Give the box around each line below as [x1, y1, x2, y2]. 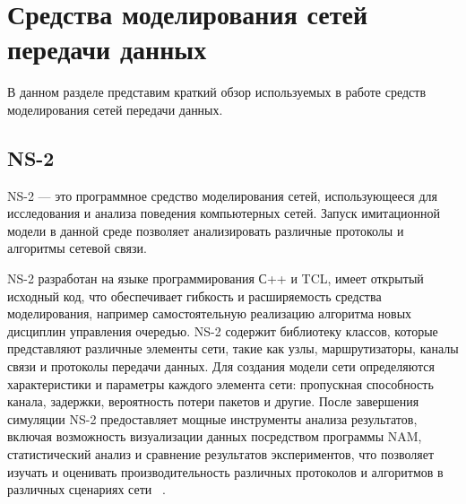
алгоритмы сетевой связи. [7, 239, 147, 257]
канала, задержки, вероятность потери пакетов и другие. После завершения [7, 392, 419, 411]
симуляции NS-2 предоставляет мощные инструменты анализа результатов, [7, 409, 418, 428]
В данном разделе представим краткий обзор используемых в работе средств [7, 83, 427, 101]
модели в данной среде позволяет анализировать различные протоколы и [7, 221, 404, 239]
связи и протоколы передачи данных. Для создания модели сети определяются [7, 357, 435, 376]
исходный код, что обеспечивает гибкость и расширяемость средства [7, 286, 382, 305]
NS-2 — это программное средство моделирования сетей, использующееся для [7, 186, 437, 204]
